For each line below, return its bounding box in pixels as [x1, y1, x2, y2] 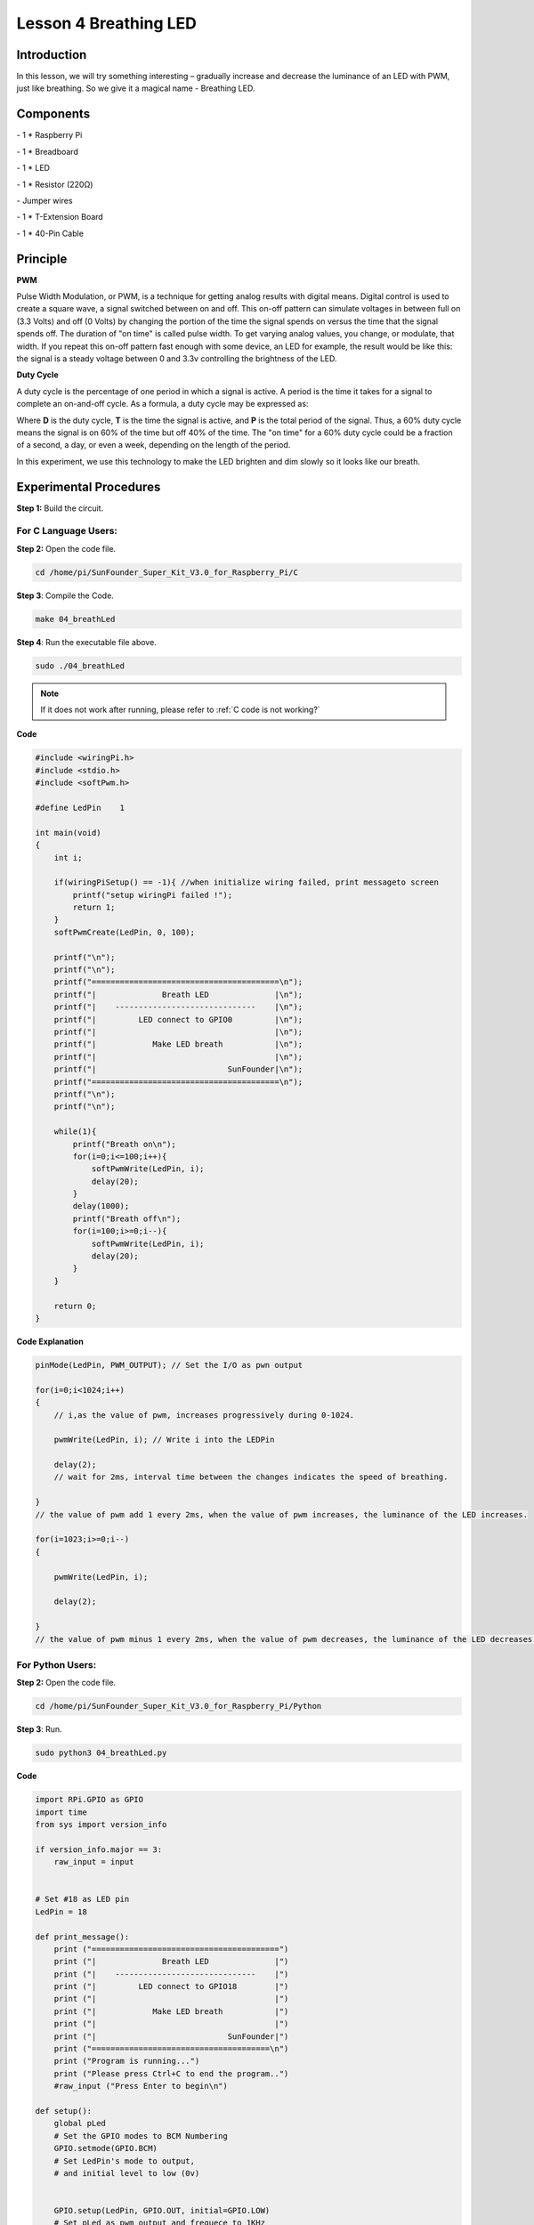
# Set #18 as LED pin [35, 1894, 130, 1905]
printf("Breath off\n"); [72, 1213, 182, 1224]
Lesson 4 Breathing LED [16, 13, 198, 33]
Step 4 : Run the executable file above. [16, 636, 158, 647]
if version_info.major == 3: [35, 1844, 163, 1855]
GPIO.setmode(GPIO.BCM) [53, 2143, 158, 2154]
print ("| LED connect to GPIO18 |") [53, 1981, 289, 1992]
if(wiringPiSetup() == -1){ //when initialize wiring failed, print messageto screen [53, 878, 440, 887]
